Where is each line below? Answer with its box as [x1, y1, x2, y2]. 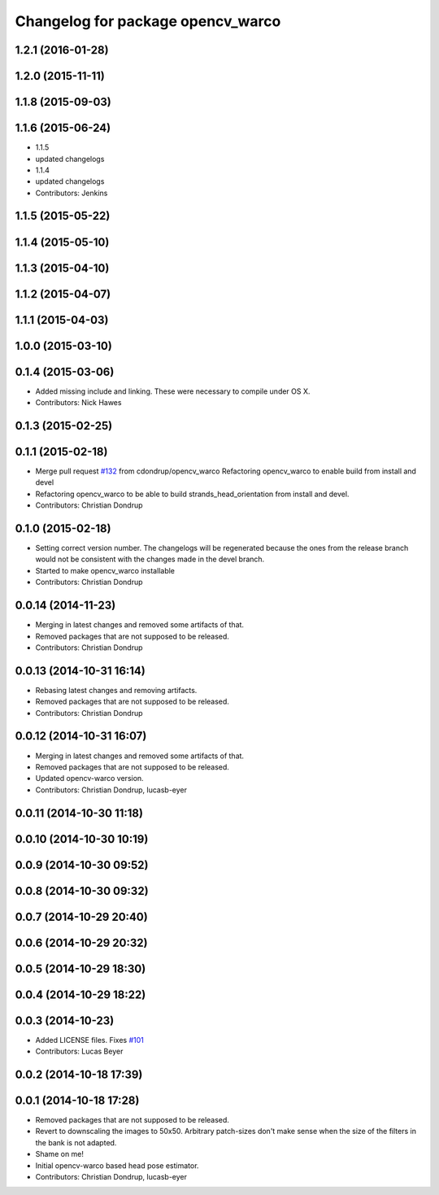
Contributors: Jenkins [35, 188, 108, 198]
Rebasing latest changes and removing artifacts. [35, 685, 198, 695]
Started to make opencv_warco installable [35, 565, 175, 575]
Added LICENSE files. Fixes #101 [35, 1035, 144, 1045]
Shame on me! [35, 1149, 85, 1159]
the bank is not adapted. [35, 1137, 117, 1147]
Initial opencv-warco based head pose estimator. [35, 1160, 199, 1171]
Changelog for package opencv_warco [15, 12, 281, 30]
